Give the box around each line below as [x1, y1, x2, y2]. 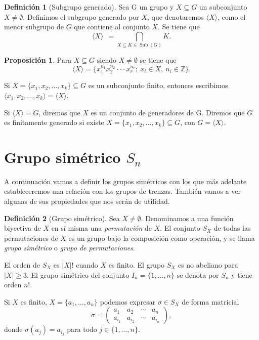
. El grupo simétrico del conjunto [27, 269, 129, 280]
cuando [76, 260, 98, 270]
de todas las [213, 223, 251, 233]
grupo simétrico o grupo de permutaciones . [4, 242, 135, 253]
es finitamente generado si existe [4, 117, 104, 127]
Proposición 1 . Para [4, 55, 72, 65]
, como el [217, 11, 246, 22]
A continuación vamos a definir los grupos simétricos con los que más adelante [4, 176, 247, 186]
